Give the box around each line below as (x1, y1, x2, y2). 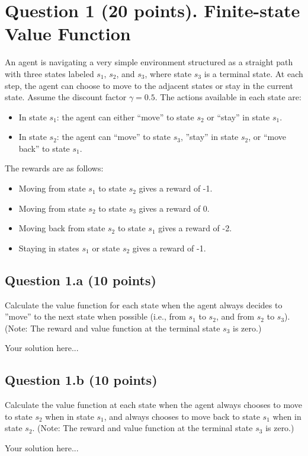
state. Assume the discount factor (5, 91, 127, 103)
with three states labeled (5, 67, 94, 79)
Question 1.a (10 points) (5, 270, 156, 289)
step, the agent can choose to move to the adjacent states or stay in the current (5, 79, 293, 91)
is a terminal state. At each (204, 67, 303, 79)
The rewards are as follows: (5, 162, 104, 174)
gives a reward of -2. (158, 222, 232, 234)
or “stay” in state (207, 110, 270, 123)
